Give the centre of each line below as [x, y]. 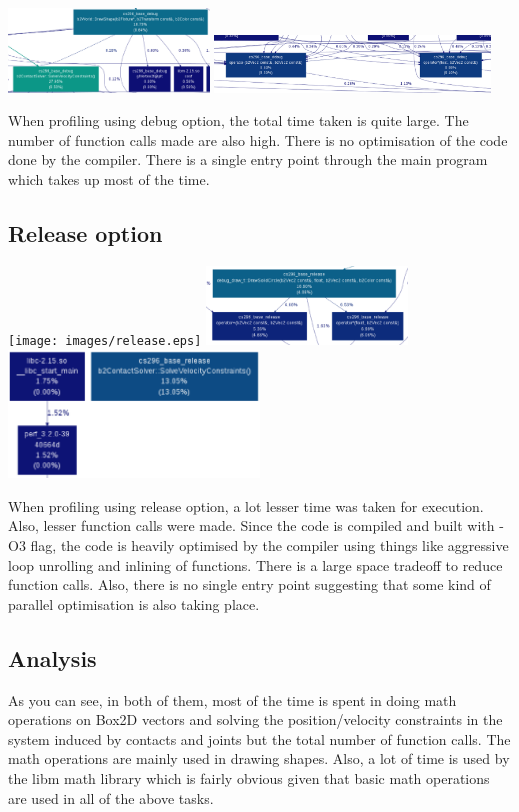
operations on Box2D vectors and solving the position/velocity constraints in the [255, 719]
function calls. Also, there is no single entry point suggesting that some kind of [249, 584]
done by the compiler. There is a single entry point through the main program [248, 159]
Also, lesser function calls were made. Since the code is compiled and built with [251, 525]
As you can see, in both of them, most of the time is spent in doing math [232, 699]
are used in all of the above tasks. [111, 797]
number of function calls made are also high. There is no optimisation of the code [258, 139]
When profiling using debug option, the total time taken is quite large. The [238, 120]
